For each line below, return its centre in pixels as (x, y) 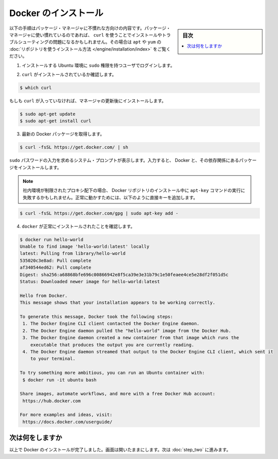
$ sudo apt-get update (48, 114)
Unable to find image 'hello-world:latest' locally (85, 247)
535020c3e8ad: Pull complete (56, 260)
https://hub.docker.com (52, 401)
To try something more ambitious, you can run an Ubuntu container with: (112, 373)
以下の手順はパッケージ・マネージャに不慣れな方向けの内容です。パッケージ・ (90, 28)
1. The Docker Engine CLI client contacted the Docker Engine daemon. (111, 324)
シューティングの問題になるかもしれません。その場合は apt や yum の (90, 42)
